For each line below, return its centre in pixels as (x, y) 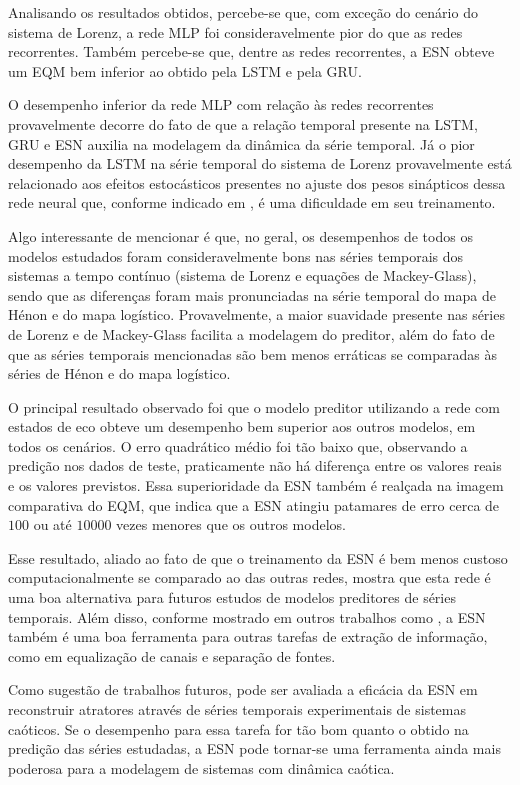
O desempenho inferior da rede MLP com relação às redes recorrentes (221, 104)
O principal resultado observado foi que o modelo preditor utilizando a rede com (254, 406)
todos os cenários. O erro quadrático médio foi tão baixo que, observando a (238, 445)
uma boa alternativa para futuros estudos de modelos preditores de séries (232, 597)
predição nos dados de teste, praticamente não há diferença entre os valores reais (255, 465)
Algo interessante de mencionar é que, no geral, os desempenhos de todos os (240, 235)
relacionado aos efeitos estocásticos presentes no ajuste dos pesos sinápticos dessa (257, 182)
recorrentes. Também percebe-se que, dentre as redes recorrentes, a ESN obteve (251, 51)
